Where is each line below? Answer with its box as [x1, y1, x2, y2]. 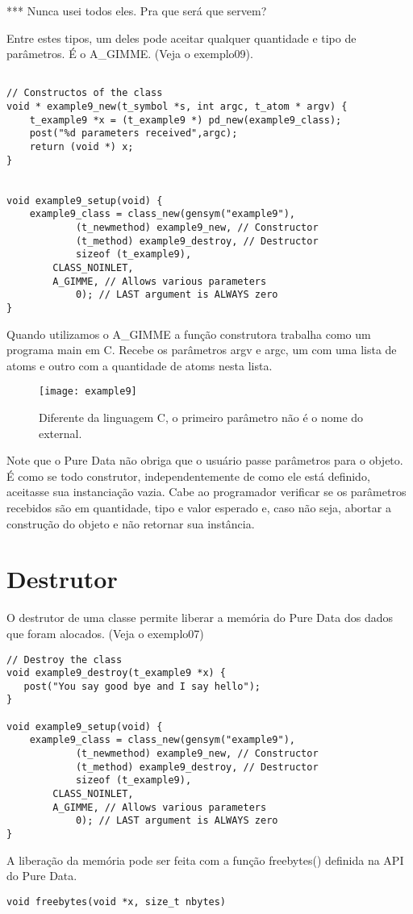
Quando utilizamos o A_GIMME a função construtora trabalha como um [6, 325, 371, 342]
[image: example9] [39, 386, 137, 398]
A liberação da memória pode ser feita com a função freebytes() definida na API [6, 851, 404, 868]
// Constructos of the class [6, 87, 163, 99]
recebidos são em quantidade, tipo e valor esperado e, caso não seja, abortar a [6, 499, 391, 515]
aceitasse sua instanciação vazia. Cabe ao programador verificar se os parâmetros [6, 483, 407, 500]
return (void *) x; [29, 141, 134, 153]
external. [39, 424, 82, 441]
